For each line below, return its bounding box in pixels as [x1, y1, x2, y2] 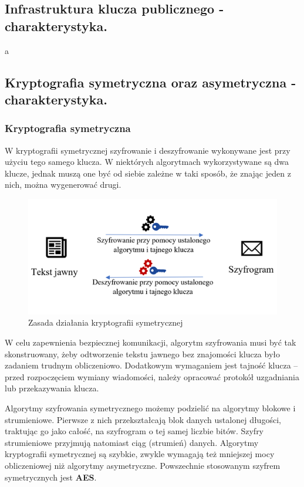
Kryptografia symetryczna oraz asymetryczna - [5, 73, 296, 91]
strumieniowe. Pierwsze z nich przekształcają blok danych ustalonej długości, [5, 413, 281, 425]
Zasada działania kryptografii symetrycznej [28, 316, 183, 329]
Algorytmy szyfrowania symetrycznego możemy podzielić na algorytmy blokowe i [5, 401, 296, 414]
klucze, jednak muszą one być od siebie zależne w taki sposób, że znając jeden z [5, 167, 291, 179]
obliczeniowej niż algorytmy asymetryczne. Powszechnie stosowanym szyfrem [5, 459, 281, 471]
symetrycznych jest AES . [5, 471, 97, 483]
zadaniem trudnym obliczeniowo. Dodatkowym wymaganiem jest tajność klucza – [5, 359, 298, 371]
